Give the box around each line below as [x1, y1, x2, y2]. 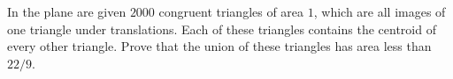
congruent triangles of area [158, 3, 304, 20]
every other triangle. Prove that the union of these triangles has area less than [7, 37, 432, 55]
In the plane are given [7, 3, 127, 20]
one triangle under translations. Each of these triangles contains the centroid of [7, 19, 436, 38]
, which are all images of [313, 3, 446, 20]
